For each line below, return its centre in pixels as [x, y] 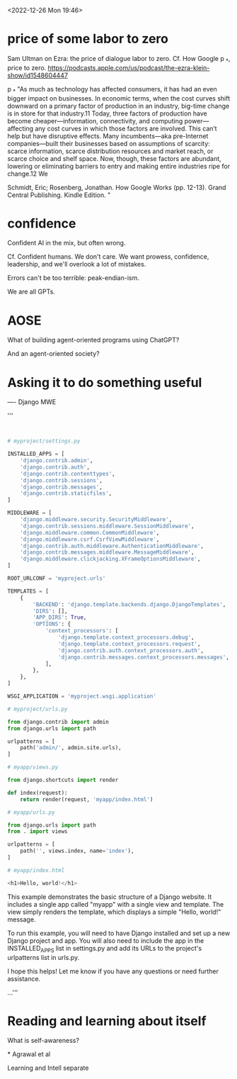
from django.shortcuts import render [63, 780]
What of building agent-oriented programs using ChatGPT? [93, 340]
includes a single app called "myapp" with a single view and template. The [116, 904]
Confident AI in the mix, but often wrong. [67, 243]
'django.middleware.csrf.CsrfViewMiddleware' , [90, 539]
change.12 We [28, 174]
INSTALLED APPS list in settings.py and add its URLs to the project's [105, 949]
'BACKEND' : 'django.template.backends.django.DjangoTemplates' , [129, 604]
